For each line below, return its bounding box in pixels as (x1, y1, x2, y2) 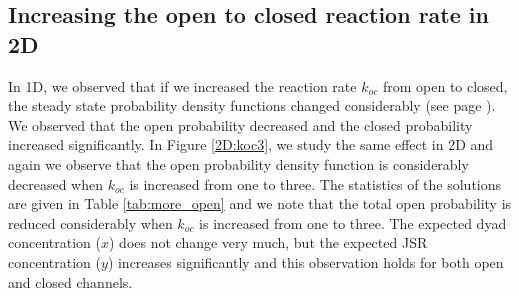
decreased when (8, 173, 103, 194)
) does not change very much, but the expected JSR (109, 232, 428, 253)
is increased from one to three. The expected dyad (199, 212, 507, 233)
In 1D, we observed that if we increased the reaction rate (8, 75, 357, 96)
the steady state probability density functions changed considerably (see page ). (8, 95, 496, 116)
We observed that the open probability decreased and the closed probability (8, 114, 473, 135)
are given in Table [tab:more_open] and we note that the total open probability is (8, 193, 512, 214)
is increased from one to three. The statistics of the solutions (129, 173, 502, 194)
